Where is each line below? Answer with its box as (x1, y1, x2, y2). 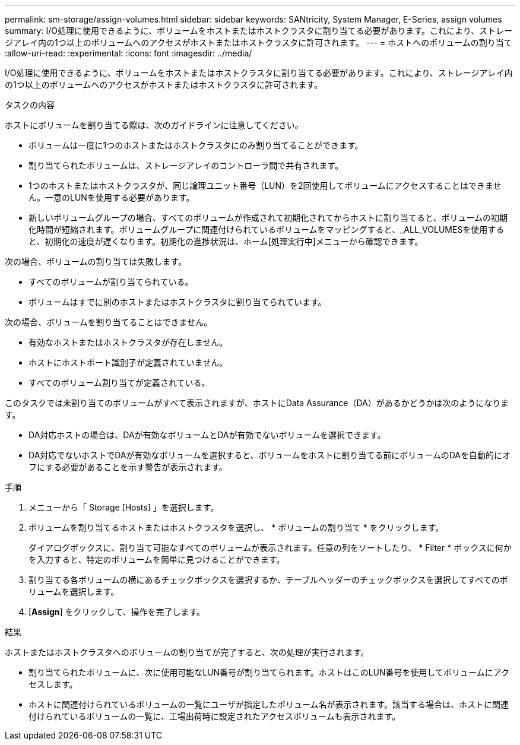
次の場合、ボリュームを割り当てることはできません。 (5, 317, 213, 327)
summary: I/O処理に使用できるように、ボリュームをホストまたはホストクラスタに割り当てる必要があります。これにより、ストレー (5, 26, 513, 36)
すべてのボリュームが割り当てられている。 (28, 277, 194, 287)
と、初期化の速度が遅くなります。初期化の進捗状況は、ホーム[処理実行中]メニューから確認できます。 (28, 236, 423, 246)
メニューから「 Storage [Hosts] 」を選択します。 (28, 502, 219, 512)
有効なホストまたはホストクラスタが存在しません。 (28, 337, 228, 347)
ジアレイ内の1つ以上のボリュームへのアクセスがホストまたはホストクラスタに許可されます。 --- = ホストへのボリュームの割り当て (5, 37, 512, 47)
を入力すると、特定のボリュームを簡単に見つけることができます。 (28, 554, 285, 565)
